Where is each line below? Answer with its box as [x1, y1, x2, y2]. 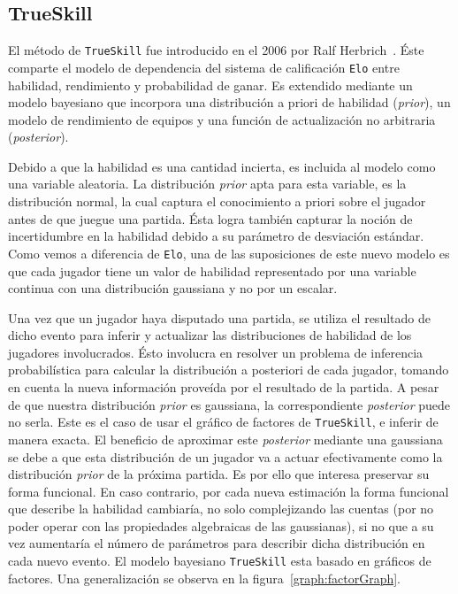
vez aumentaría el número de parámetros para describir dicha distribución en [8, 534, 425, 552]
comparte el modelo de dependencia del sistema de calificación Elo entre [8, 58, 400, 76]
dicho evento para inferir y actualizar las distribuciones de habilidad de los [8, 326, 412, 344]
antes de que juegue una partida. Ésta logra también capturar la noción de [8, 209, 413, 228]
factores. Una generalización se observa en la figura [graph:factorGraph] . [8, 568, 401, 587]
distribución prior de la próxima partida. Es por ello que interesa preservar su [8, 465, 430, 483]
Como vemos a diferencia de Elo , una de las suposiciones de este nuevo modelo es [8, 243, 450, 262]
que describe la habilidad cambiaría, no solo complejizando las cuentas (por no [8, 499, 434, 518]
